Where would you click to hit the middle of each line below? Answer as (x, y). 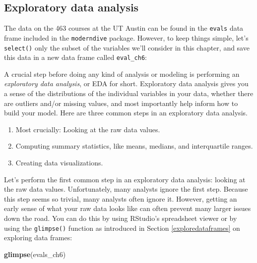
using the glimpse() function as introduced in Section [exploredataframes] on (122, 228)
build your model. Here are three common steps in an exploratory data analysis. (126, 113)
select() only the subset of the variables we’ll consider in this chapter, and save (127, 47)
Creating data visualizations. (59, 162)
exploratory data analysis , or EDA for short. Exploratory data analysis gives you (126, 83)
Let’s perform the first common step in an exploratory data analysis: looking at (125, 179)
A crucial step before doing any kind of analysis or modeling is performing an (122, 74)
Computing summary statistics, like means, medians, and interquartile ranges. (134, 146)
